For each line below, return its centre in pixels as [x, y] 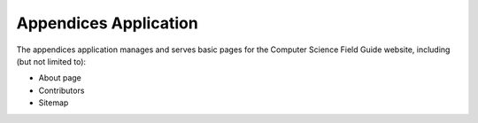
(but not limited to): [51, 61]
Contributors [62, 90]
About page [60, 78]
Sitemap [54, 103]
